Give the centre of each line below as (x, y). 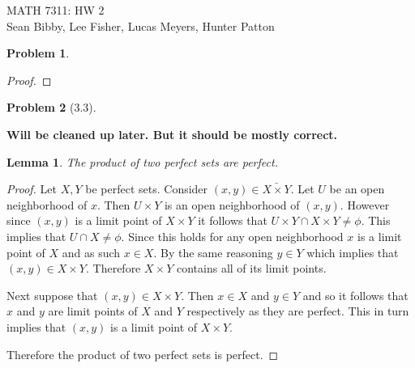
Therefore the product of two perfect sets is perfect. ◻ (143, 354)
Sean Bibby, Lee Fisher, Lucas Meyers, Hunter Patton (141, 25)
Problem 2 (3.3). (51, 107)
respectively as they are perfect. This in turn (298, 311)
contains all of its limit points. (251, 268)
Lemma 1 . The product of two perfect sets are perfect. (142, 161)
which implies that (353, 252)
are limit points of (93, 311)
